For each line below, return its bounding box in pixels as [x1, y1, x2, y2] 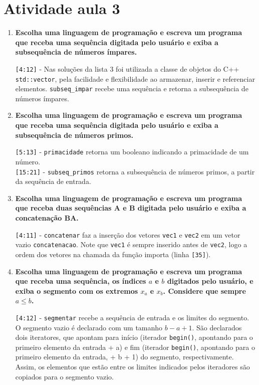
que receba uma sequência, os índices [15, 276, 146, 286]
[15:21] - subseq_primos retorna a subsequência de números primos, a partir [15, 166, 255, 176]
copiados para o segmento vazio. [15, 371, 114, 381]
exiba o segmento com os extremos [15, 285, 138, 296]
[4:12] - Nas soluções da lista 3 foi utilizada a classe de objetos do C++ [15, 63, 239, 74]
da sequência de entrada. [15, 176, 91, 186]
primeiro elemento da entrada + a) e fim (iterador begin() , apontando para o [15, 341, 255, 352]
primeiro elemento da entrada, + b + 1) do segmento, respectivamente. [15, 351, 234, 362]
